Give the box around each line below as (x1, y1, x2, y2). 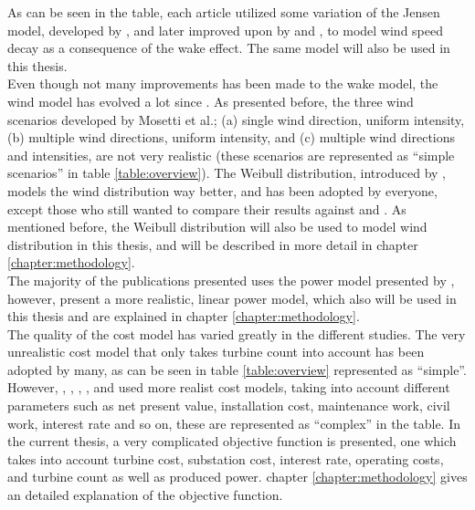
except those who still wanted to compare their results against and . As (7, 199, 406, 218)
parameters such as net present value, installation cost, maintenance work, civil (7, 396, 450, 415)
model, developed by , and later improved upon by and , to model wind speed (7, 20, 443, 39)
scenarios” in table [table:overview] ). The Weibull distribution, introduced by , (7, 163, 446, 182)
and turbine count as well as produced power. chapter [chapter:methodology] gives (7, 467, 468, 486)
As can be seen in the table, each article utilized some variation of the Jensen (7, 3, 440, 21)
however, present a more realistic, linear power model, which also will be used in (7, 288, 457, 307)
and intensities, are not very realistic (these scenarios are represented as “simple (7, 145, 455, 164)
